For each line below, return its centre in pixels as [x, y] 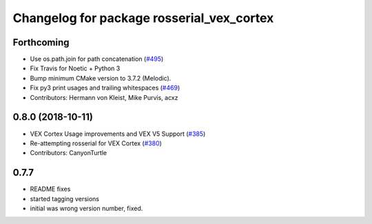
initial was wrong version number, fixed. [86, 208]
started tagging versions [65, 198]
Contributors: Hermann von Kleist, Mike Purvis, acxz [104, 97]
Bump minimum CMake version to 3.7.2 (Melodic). [101, 78]
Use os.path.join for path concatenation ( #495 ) [97, 59]
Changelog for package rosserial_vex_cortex [143, 18]
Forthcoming [41, 42]
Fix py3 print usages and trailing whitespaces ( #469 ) [105, 88]
